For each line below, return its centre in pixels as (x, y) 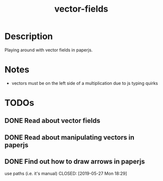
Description (29, 36)
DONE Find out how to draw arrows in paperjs (75, 162)
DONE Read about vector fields (53, 121)
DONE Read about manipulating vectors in (70, 137)
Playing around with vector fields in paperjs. (49, 50)
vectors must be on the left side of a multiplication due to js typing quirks (85, 83)
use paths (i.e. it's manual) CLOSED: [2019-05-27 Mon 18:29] (66, 173)
